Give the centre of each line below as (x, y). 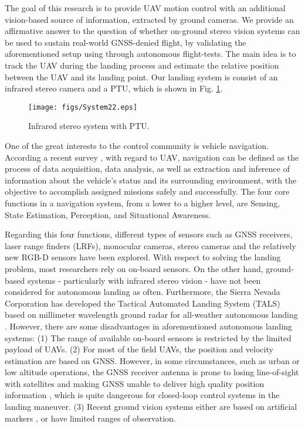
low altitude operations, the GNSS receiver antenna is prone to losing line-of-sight (152, 372)
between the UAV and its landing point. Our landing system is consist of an (141, 77)
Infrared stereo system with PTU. (89, 126)
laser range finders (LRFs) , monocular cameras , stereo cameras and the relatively (150, 245)
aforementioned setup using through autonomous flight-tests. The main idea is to (150, 54)
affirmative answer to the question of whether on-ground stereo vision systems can (152, 31)
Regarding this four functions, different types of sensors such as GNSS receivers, (149, 234)
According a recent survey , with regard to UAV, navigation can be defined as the (152, 157)
